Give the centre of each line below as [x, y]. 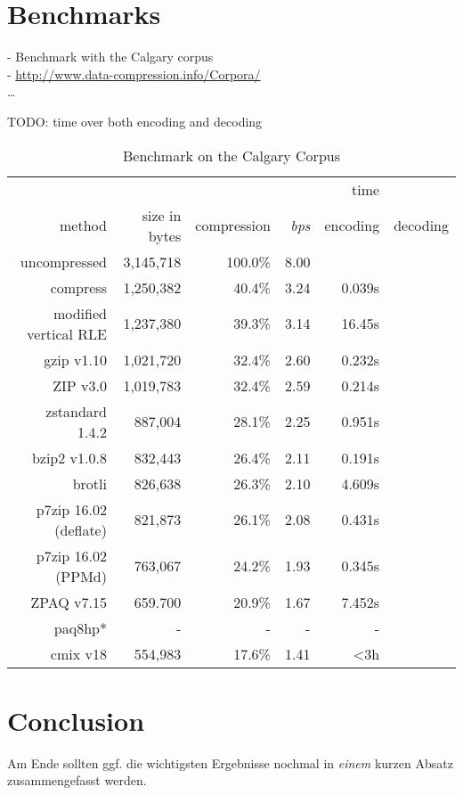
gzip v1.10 [75, 359]
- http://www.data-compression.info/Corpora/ [134, 74]
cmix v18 [78, 653]
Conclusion [76, 720]
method [83, 225]
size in [162, 215]
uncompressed [63, 261]
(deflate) [81, 529]
